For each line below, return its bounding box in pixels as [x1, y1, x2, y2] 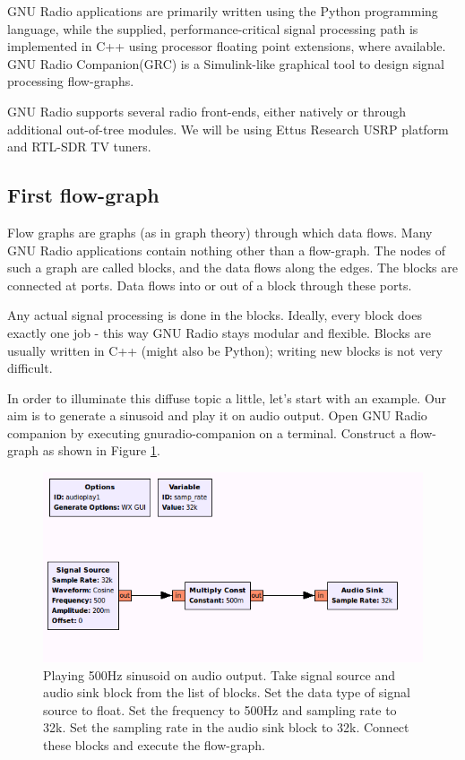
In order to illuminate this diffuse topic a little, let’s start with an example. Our [7, 388, 447, 407]
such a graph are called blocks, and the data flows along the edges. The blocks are [7, 258, 458, 277]
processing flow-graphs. [7, 72, 134, 91]
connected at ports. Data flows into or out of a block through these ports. [7, 275, 412, 294]
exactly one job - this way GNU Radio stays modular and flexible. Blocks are [7, 323, 431, 341]
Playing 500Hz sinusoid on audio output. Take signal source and [43, 665, 395, 684]
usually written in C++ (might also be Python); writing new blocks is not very [7, 341, 443, 359]
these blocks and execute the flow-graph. [43, 736, 265, 755]
